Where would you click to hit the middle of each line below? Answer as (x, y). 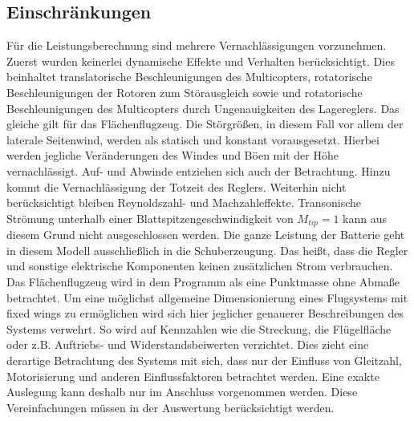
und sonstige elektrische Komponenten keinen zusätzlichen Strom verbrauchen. (200, 266)
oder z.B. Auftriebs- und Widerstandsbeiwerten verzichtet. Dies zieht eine (188, 344)
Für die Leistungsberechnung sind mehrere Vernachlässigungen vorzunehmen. (197, 45)
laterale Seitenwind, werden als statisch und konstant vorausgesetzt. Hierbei (193, 139)
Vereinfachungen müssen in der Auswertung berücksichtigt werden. (170, 407)
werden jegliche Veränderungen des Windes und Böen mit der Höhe (172, 155)
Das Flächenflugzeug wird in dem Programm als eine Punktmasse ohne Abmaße (203, 281)
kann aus (365, 218)
